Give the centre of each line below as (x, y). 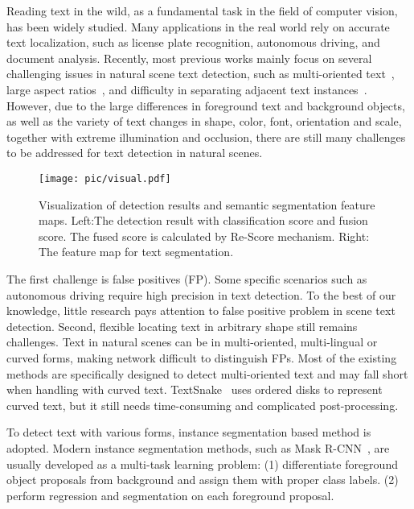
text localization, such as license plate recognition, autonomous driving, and (193, 42)
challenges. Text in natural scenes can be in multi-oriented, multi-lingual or (192, 342)
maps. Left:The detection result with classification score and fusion (203, 220)
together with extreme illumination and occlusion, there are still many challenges (206, 137)
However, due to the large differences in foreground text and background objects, (206, 105)
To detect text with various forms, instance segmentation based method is (189, 432)
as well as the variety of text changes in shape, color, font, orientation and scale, (204, 121)
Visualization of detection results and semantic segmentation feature (207, 204)
